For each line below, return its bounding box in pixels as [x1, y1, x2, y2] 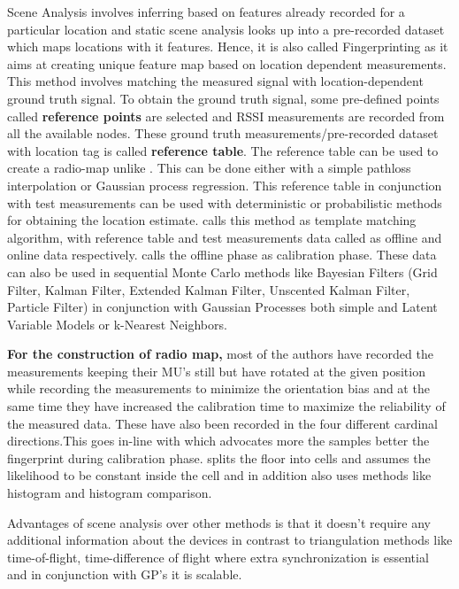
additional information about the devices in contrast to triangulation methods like [7, 531, 453, 549]
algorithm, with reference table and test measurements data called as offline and [7, 228, 442, 246]
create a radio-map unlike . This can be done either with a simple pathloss [7, 159, 411, 177]
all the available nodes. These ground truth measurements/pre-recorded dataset [7, 124, 439, 143]
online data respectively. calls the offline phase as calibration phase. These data [7, 245, 437, 264]
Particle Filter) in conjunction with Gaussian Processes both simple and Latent [7, 298, 438, 316]
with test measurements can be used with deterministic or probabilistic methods [7, 193, 442, 212]
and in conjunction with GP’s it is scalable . [7, 565, 242, 584]
